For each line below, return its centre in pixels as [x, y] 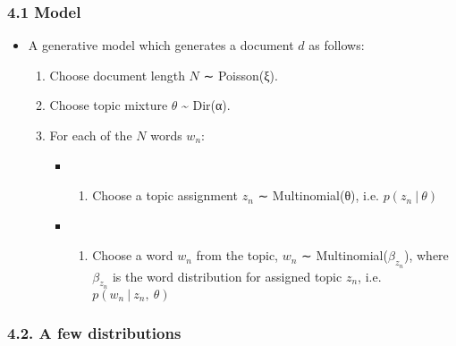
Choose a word [133, 255]
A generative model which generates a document [161, 45]
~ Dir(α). [206, 105]
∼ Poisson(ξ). [241, 75]
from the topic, [237, 255]
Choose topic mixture [109, 105]
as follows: [337, 45]
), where [426, 255]
